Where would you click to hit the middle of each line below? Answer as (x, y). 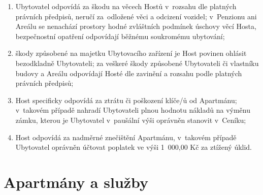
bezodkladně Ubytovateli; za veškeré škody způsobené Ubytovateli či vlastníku (137, 63)
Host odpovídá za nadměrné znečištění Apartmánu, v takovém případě (126, 137)
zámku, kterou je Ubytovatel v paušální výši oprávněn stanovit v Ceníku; (131, 120)
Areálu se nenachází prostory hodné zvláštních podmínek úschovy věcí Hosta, (136, 26)
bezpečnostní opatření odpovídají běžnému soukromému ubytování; (120, 36)
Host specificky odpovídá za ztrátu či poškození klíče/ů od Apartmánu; (126, 100)
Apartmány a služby (76, 182)
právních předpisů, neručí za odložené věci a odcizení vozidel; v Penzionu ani (136, 16)
